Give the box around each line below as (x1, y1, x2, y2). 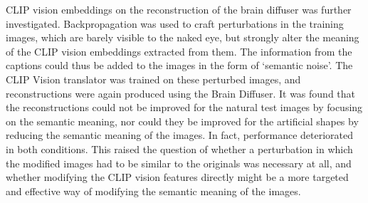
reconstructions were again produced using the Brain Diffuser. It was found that (6, 85, 356, 100)
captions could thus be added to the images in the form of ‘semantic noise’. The (6, 58, 353, 73)
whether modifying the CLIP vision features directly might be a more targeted (6, 170, 349, 184)
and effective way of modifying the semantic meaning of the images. (6, 183, 301, 198)
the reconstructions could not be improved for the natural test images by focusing (6, 100, 363, 115)
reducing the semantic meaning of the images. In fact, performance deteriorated (6, 127, 353, 142)
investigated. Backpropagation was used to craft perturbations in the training (6, 16, 344, 31)
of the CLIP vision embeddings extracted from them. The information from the (6, 43, 352, 58)
